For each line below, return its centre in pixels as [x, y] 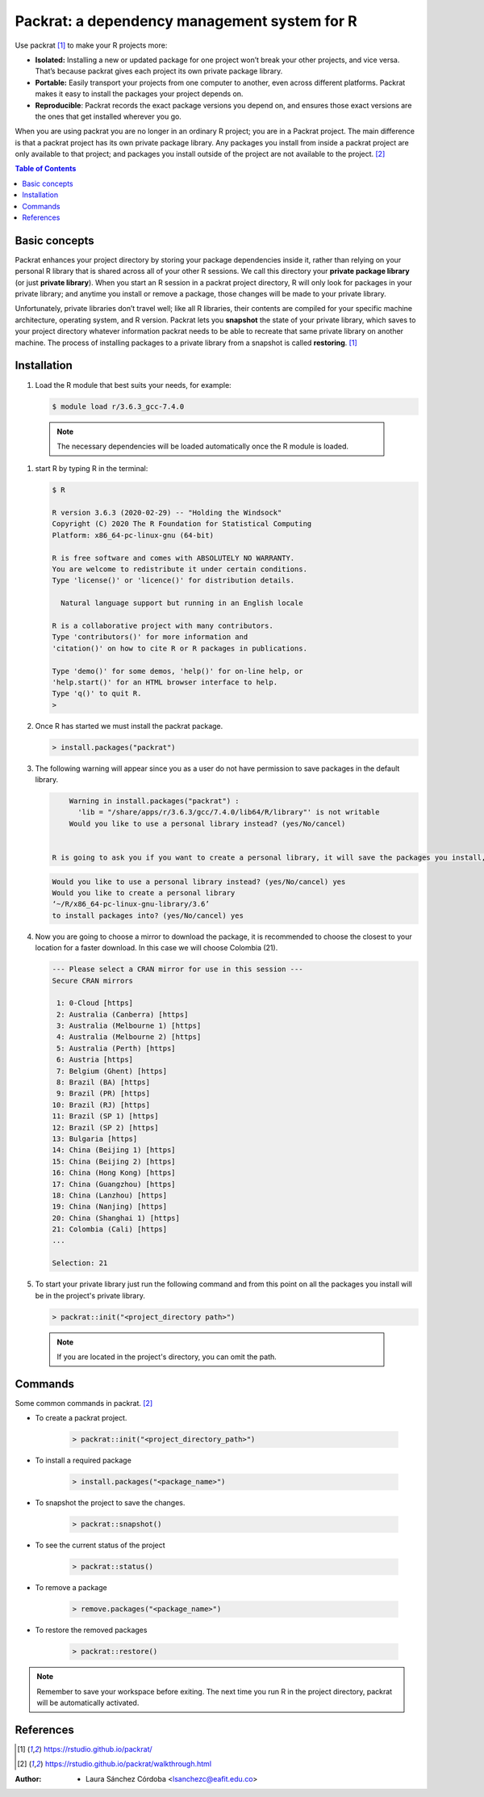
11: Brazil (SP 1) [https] [105, 1116]
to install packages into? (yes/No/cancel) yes [148, 915]
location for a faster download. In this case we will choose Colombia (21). [156, 948]
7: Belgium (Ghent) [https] [112, 1071]
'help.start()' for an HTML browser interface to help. [165, 682]
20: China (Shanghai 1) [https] [116, 1218]
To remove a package [71, 1588]
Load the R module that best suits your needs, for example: [133, 385]
